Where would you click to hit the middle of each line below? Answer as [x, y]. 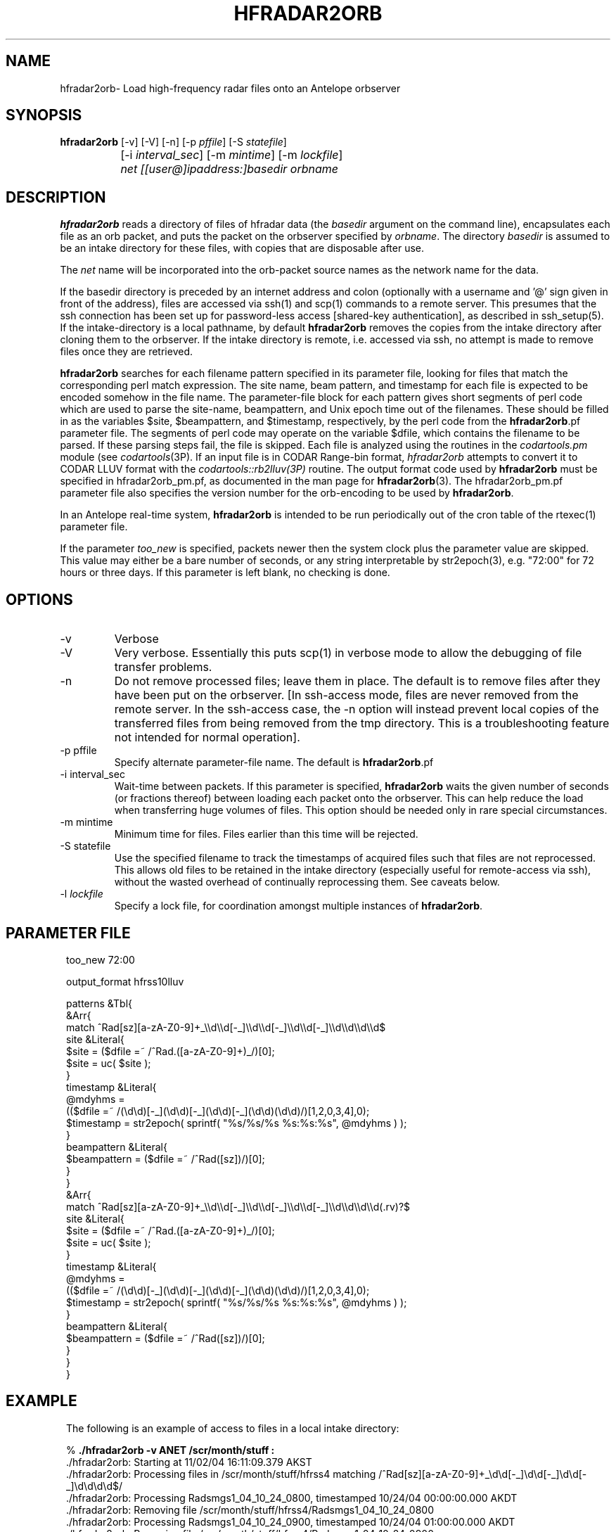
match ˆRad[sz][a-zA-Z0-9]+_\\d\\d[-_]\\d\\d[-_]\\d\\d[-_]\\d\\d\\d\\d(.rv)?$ [238, 1206]
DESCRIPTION [56, 197]
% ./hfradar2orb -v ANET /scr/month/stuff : [171, 1450]
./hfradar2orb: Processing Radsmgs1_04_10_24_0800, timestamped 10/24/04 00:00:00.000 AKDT [292, 1498]
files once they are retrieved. [126, 352]
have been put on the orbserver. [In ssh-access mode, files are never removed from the [346, 695]
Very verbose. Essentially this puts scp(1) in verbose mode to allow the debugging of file [348, 653]
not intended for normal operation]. [207, 738]
